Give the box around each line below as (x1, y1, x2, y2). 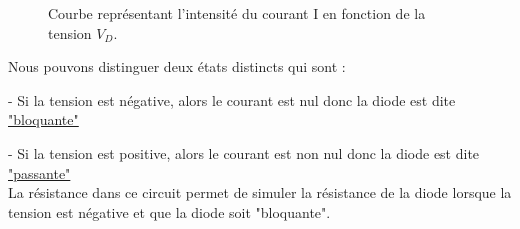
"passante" (8, 162, 71, 183)
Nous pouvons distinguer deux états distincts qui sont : (8, 56, 346, 77)
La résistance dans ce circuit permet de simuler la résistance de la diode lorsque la (8, 182, 512, 203)
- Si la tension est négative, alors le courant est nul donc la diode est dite (8, 89, 456, 110)
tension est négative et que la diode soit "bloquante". (8, 201, 331, 222)
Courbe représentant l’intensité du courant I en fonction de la (48, 3, 426, 23)
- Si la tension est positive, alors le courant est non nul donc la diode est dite (8, 142, 480, 163)
